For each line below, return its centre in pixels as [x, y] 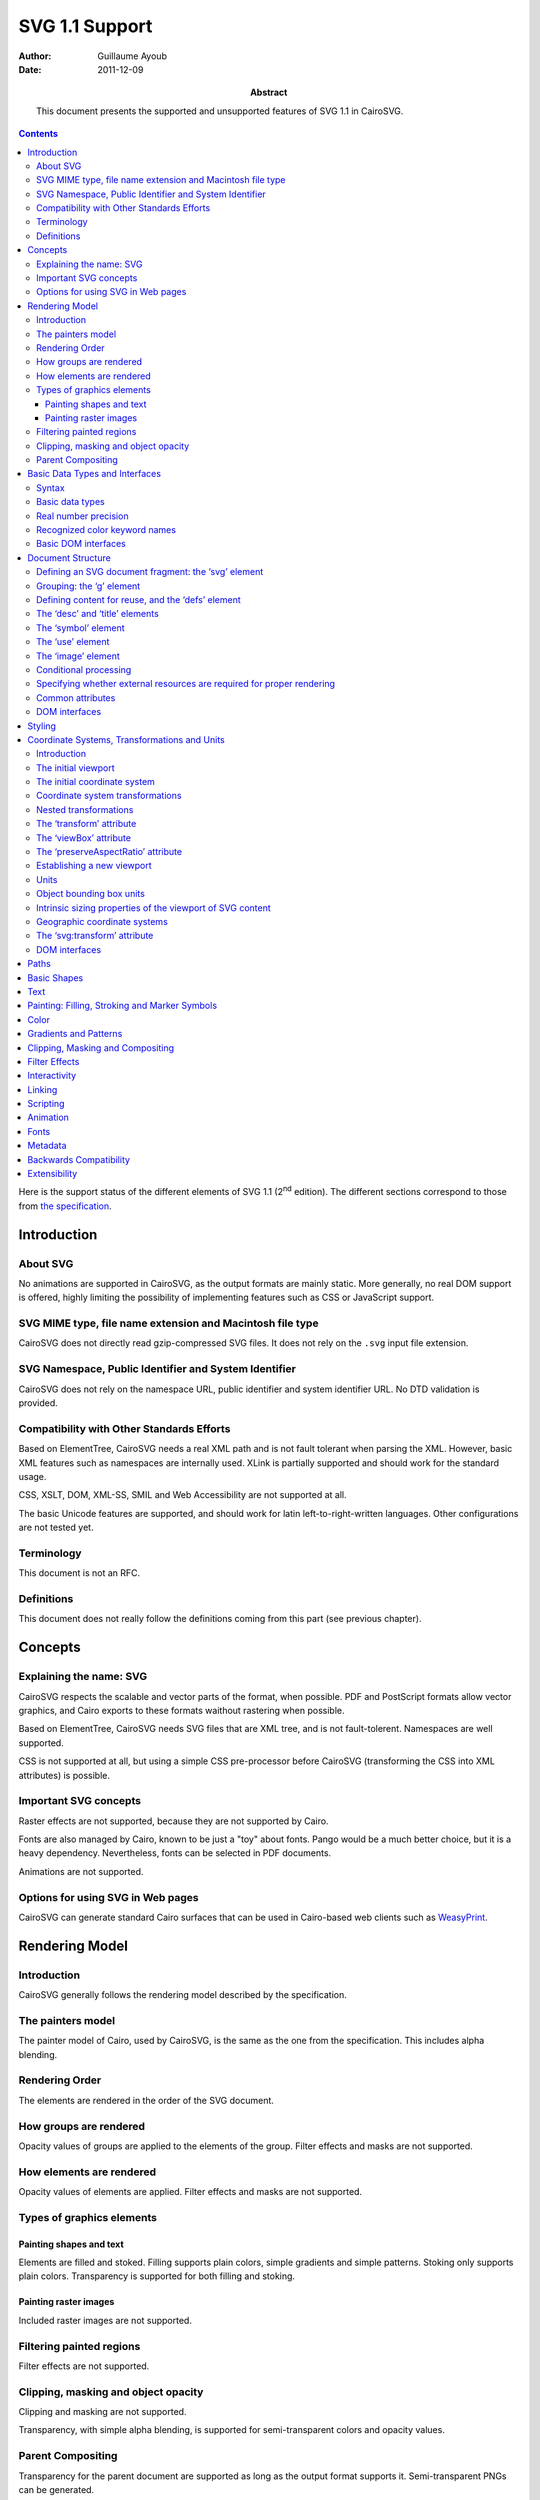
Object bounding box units [90, 894]
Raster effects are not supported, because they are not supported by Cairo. [173, 1821]
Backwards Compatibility [78, 1159]
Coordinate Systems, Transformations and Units [126, 739]
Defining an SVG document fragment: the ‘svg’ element [150, 572]
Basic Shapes [55, 977]
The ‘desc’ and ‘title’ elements [97, 614]
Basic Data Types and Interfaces [94, 474]
